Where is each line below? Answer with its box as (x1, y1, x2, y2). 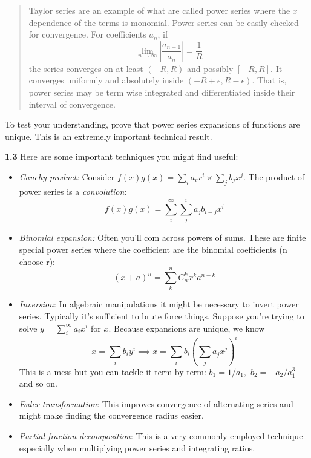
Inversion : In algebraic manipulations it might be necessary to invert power (19, 298, 299, 310)
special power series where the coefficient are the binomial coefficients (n (19, 243, 287, 256)
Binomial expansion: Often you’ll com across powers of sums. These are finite (19, 231, 306, 244)
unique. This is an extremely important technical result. (5, 129, 212, 142)
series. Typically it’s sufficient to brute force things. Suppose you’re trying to (19, 309, 304, 322)
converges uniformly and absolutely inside (28, 74, 184, 87)
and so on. (19, 377, 57, 390)
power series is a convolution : (19, 185, 127, 197)
